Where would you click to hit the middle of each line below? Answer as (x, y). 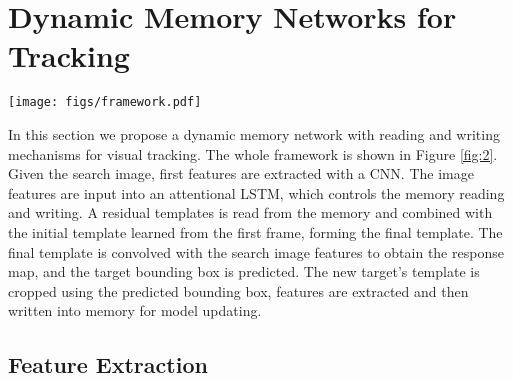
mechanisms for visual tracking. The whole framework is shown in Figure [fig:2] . (253, 153)
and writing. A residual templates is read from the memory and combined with (250, 212)
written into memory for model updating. (135, 310)
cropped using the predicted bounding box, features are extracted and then (238, 290)
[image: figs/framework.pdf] (105, 102)
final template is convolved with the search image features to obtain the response (256, 251)
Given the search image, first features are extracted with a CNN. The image (241, 173)
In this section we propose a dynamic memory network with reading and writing (254, 133)
